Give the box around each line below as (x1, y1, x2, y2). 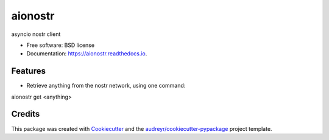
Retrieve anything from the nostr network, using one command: (26, 82, 186, 89)
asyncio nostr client (11, 30, 61, 38)
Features (11, 66, 46, 76)
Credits (11, 109, 40, 119)
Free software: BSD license (26, 41, 94, 49)
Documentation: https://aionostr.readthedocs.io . (26, 50, 147, 57)
